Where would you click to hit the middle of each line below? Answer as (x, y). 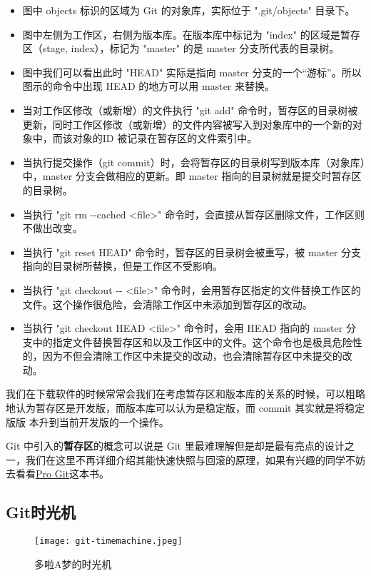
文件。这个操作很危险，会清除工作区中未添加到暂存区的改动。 (167, 304)
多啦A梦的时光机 (73, 564)
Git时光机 (41, 512)
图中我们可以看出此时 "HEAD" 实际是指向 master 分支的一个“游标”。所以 (192, 72)
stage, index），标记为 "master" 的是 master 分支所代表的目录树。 (191, 48)
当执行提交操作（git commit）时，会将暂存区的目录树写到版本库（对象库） (194, 162)
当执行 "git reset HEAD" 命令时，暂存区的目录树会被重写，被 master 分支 (192, 252)
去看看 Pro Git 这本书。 (58, 474)
